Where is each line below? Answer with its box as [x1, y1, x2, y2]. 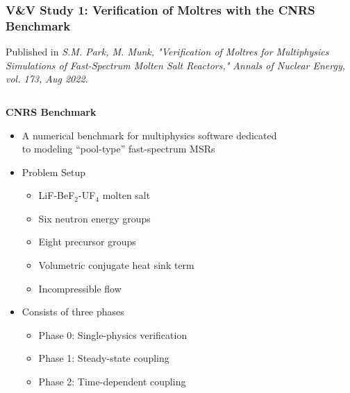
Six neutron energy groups [38, 211, 151, 225]
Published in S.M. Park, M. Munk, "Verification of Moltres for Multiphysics [6, 44, 329, 59]
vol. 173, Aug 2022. [6, 71, 88, 86]
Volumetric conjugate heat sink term [38, 258, 194, 272]
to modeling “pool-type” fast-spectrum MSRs [22, 141, 215, 156]
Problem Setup [22, 164, 86, 179]
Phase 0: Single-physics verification [38, 327, 187, 342]
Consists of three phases [22, 304, 124, 319]
